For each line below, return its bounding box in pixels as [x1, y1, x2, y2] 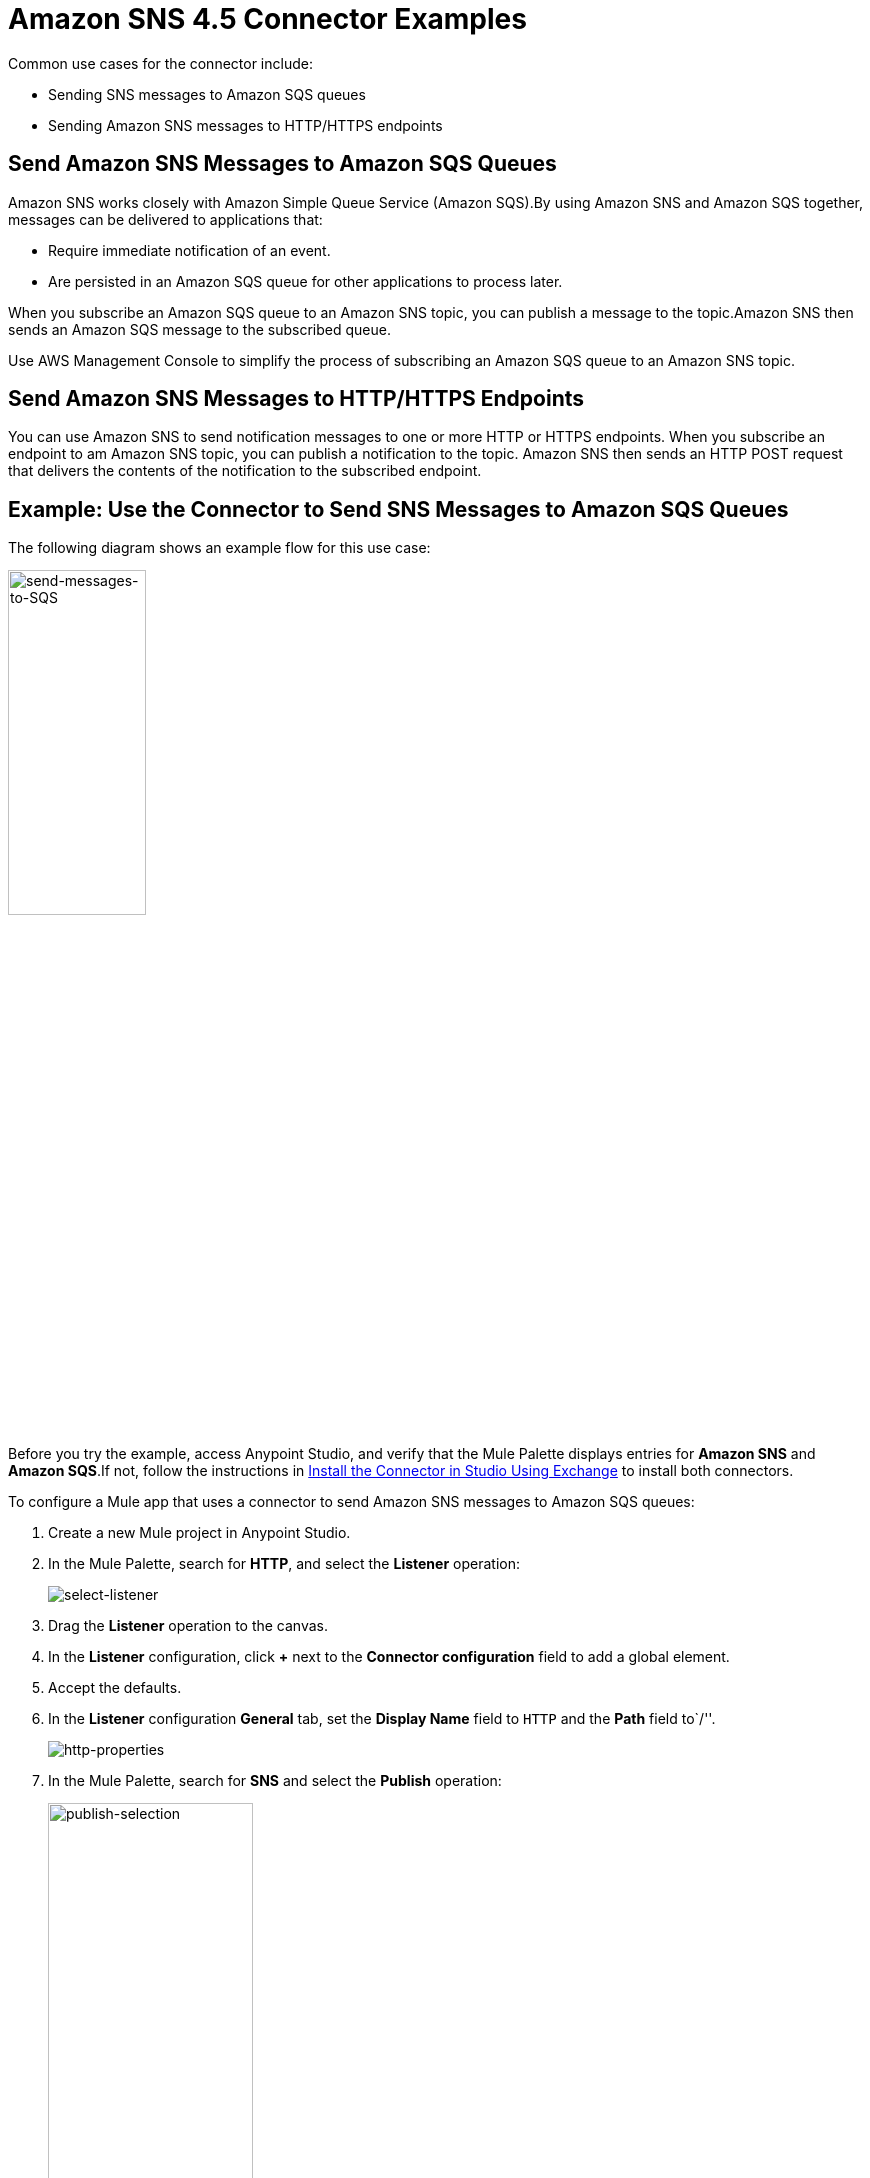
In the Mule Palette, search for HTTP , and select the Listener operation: [48, 1555, 520, 1573]
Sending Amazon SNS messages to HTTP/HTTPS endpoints [48, 116, 443, 134]
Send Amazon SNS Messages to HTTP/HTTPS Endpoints [8, 386, 585, 412]
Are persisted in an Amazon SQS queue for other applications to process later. [48, 272, 563, 290]
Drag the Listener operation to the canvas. [48, 1617, 329, 1635]
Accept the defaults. [48, 1679, 182, 1697]
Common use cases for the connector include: [8, 54, 313, 72]
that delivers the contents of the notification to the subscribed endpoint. [8, 462, 482, 480]
